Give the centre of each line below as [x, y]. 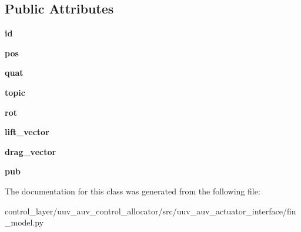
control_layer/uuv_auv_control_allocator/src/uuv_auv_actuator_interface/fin [150, 211]
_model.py [24, 222]
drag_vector [31, 151]
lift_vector [27, 132]
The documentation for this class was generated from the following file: [133, 191]
